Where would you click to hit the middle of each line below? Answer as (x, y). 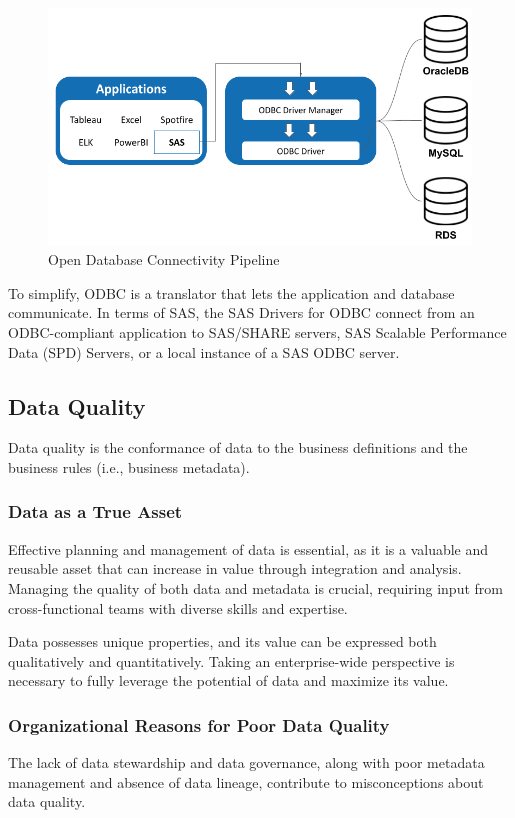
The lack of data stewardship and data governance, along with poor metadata (246, 762)
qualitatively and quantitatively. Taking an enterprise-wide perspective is (231, 660)
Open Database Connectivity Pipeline (164, 259)
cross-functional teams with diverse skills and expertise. (178, 607)
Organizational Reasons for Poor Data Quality (199, 724)
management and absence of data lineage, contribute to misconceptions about (246, 781)
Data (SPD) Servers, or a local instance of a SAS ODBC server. (204, 351)
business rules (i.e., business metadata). (129, 466)
